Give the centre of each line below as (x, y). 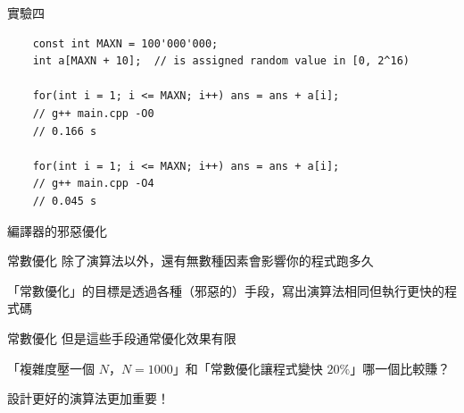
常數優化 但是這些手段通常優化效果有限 (122, 337)
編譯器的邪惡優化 (57, 230)
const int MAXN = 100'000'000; (125, 43)
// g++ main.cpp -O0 (93, 113)
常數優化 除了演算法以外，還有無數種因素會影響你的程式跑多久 (191, 261)
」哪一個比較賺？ (400, 368)
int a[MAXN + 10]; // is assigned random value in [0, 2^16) (221, 61)
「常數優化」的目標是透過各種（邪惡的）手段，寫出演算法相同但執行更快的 (226, 290)
